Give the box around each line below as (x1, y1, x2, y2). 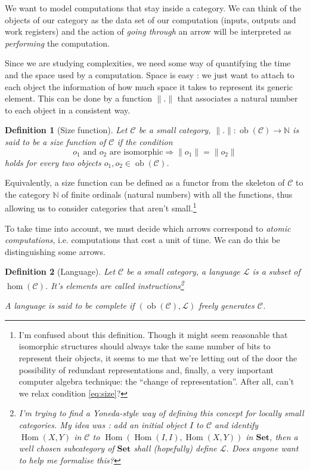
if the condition (117, 135, 173, 148)
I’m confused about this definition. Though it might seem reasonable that (18, 328, 288, 340)
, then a (269, 430, 298, 443)
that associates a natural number (177, 92, 298, 105)
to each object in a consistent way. (5, 103, 131, 116)
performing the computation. (5, 36, 110, 49)
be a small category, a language (126, 265, 240, 278)
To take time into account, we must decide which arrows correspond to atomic (5, 222, 291, 234)
